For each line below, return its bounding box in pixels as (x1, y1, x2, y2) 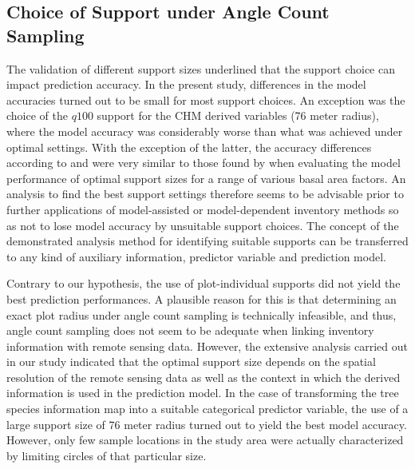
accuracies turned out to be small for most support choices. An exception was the (6, 91, 405, 108)
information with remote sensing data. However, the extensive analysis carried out (6, 337, 409, 354)
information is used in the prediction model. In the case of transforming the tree (6, 384, 399, 401)
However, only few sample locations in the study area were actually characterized (6, 431, 404, 448)
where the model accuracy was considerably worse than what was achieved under (6, 122, 403, 139)
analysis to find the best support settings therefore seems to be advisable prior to (6, 185, 404, 202)
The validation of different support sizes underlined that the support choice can (6, 60, 395, 77)
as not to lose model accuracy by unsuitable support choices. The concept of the (6, 217, 399, 233)
